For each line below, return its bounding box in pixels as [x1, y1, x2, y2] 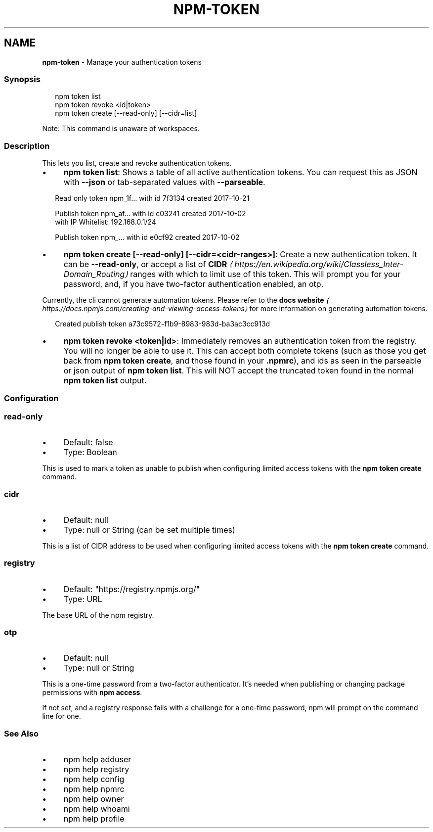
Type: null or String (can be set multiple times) [63, 524, 235, 535]
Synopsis [4, 74, 41, 84]
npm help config [63, 774, 125, 785]
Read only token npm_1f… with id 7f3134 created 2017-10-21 [55, 194, 250, 203]
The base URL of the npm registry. [42, 610, 154, 619]
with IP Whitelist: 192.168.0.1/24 [55, 218, 156, 227]
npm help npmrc [63, 784, 125, 794]
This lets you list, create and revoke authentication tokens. [42, 159, 232, 168]
